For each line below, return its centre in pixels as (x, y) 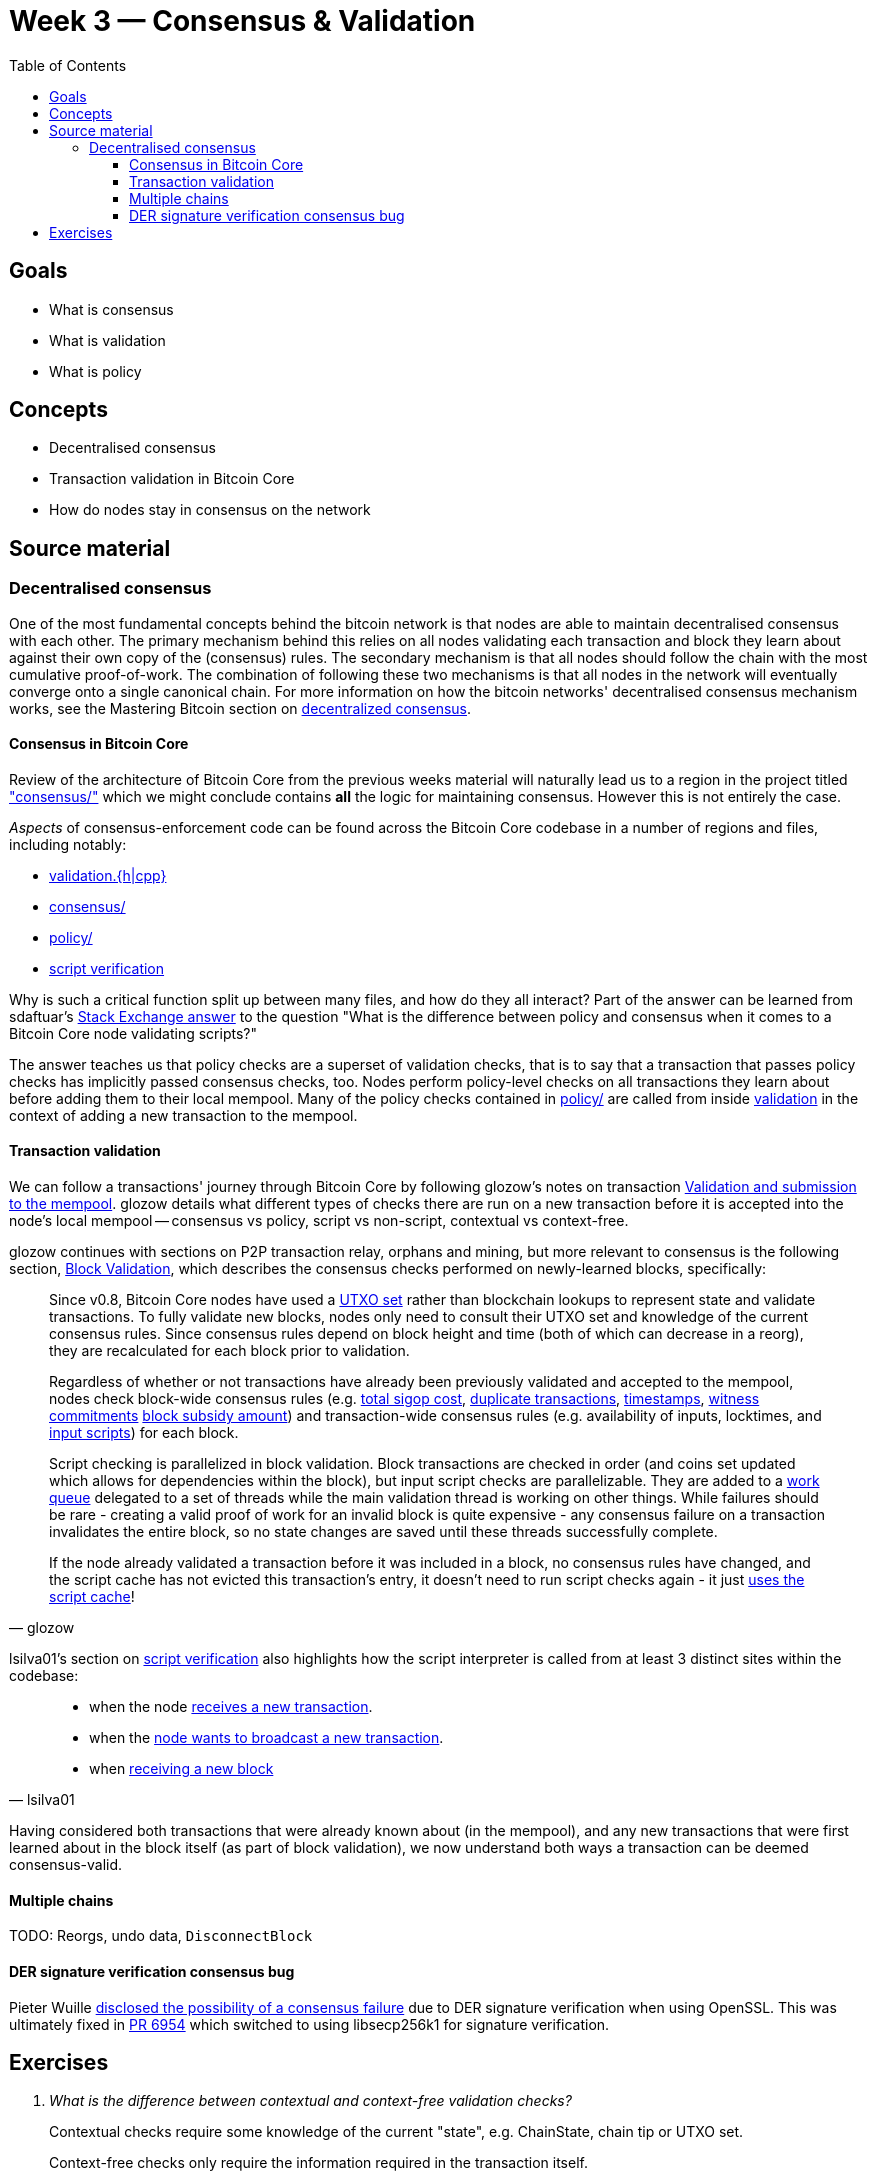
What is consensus (111, 309)
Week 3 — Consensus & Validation (242, 21)
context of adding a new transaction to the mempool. (183, 1115)
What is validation (107, 340)
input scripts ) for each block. (144, 1433)
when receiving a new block (181, 1769)
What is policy (95, 371)
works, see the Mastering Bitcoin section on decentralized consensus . (240, 708)
